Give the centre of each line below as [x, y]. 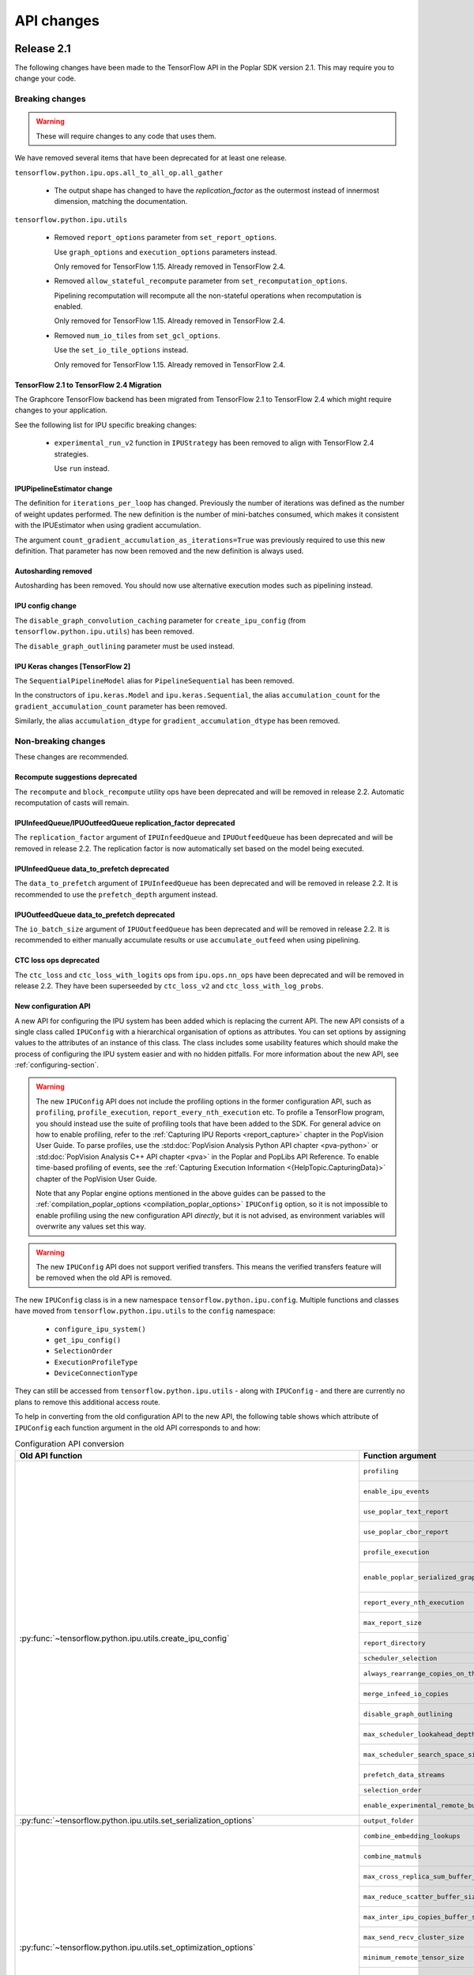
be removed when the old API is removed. [104, 1278]
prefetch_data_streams [404, 1775]
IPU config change [45, 606]
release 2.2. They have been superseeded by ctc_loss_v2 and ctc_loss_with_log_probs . [169, 986]
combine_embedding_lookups [412, 1836]
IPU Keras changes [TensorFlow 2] [73, 666]
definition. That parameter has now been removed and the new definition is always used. [159, 551]
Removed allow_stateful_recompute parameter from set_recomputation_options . [201, 281]
